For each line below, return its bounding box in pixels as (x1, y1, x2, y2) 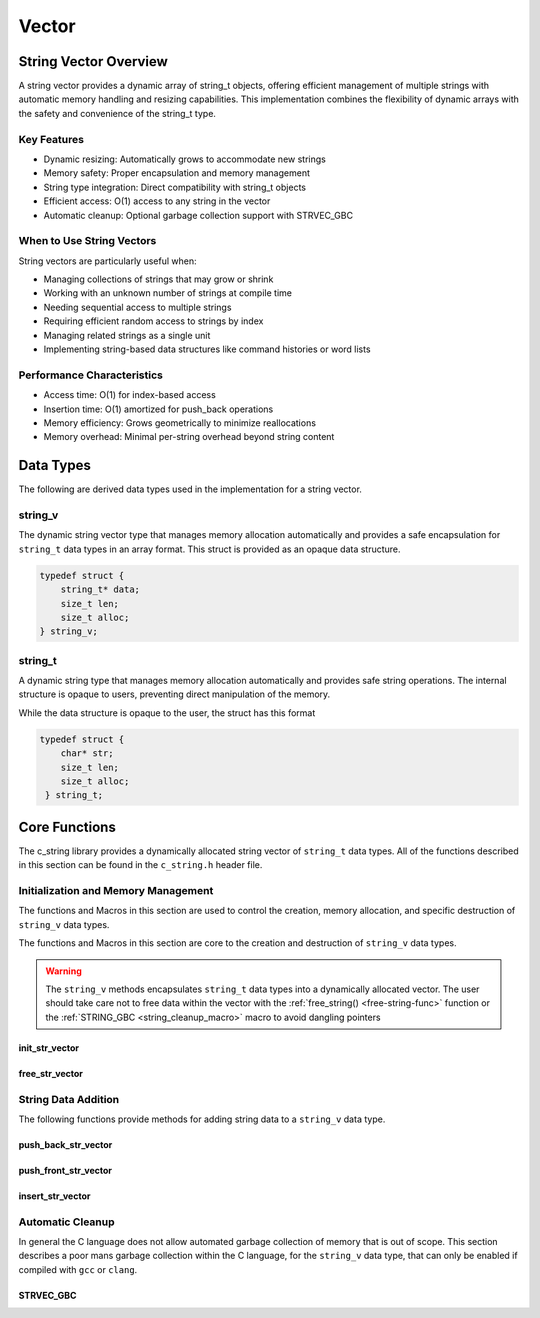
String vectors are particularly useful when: (18, 255, 197, 267)
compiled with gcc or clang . (18, 1263, 138, 1275)
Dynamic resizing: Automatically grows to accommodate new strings (43, 153, 327, 165)
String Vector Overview (18, 53, 169, 70)
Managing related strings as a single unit (43, 329, 211, 341)
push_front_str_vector (18, 1164, 113, 1176)
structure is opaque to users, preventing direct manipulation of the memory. (18, 688, 331, 700)
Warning (45, 965, 82, 977)
